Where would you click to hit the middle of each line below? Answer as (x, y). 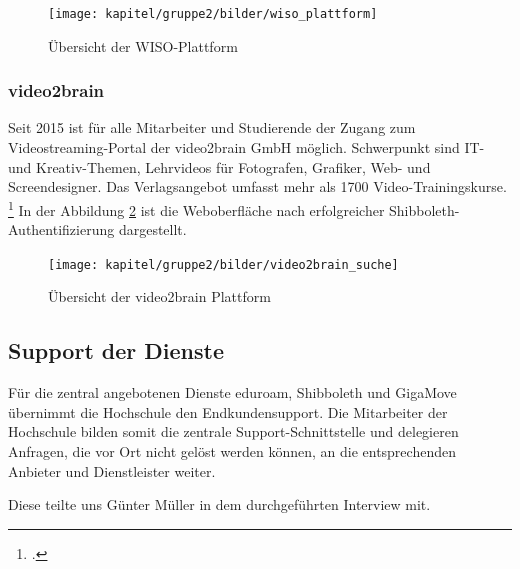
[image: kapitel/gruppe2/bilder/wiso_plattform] (213, 14)
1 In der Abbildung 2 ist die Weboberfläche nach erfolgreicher (196, 208)
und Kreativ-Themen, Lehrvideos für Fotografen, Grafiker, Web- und (219, 166)
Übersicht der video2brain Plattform (159, 296)
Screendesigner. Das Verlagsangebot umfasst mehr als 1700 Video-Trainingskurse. (257, 186)
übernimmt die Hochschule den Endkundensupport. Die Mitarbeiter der (228, 411)
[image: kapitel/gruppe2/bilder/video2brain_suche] (223, 264)
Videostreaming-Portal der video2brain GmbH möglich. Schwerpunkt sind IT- (246, 147)
